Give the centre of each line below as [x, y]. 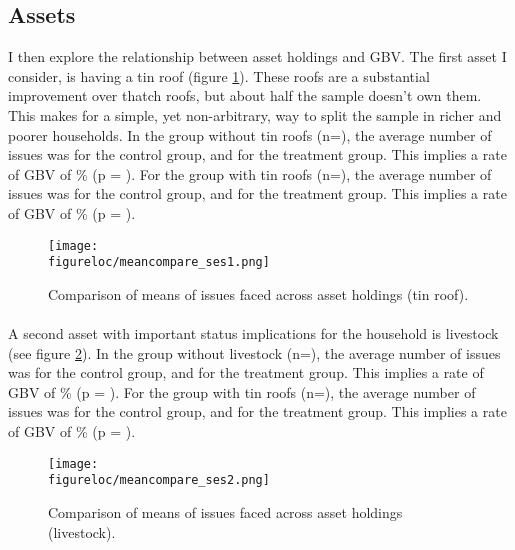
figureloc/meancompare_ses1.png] [159, 262]
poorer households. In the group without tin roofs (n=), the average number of [250, 134]
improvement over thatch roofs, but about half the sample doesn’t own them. [245, 95]
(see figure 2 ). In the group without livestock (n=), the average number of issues [254, 352]
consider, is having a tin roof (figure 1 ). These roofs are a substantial [219, 75]
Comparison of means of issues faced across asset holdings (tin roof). [258, 293]
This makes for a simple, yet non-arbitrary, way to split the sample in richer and [255, 114]
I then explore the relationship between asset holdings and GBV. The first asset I [257, 56]
